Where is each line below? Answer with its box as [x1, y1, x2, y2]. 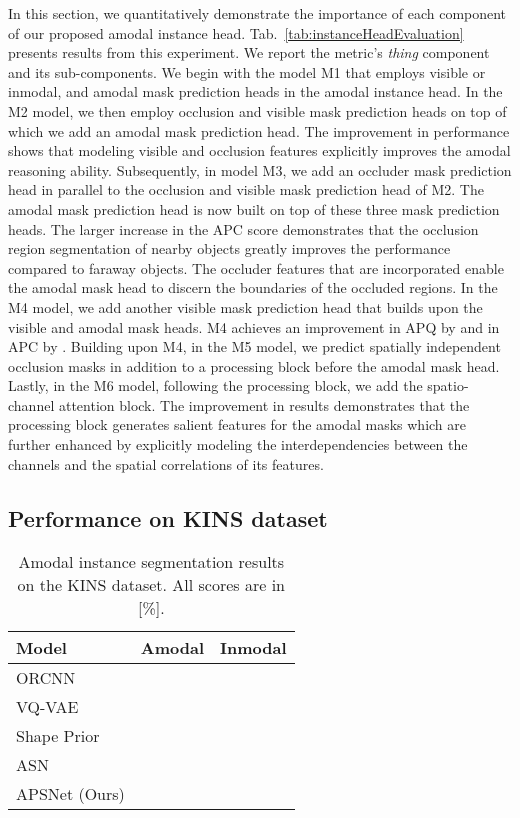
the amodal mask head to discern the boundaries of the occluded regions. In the [8, 277, 498, 298]
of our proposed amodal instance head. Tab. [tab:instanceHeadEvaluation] [8, 22, 464, 43]
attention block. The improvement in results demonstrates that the [58, 394, 470, 415]
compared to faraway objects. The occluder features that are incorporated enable [8, 257, 504, 278]
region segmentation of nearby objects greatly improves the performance [8, 238, 451, 259]
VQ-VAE [16, 695, 79, 719]
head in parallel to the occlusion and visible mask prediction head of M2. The [8, 179, 484, 200]
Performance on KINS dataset [8, 502, 328, 533]
